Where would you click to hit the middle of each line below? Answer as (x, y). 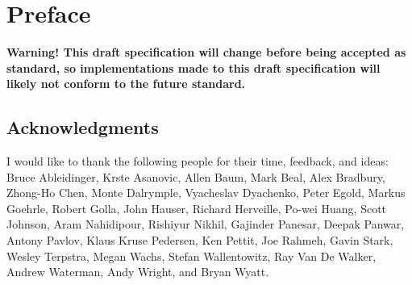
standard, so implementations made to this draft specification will (194, 67)
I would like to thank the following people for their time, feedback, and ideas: (198, 161)
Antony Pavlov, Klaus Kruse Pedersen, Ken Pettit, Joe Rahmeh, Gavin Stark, (200, 240)
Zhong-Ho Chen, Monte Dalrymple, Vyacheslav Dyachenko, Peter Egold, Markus (206, 193)
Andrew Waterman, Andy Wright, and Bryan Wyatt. (138, 272)
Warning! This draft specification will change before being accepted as (206, 52)
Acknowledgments (83, 127)
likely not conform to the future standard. (126, 84)
